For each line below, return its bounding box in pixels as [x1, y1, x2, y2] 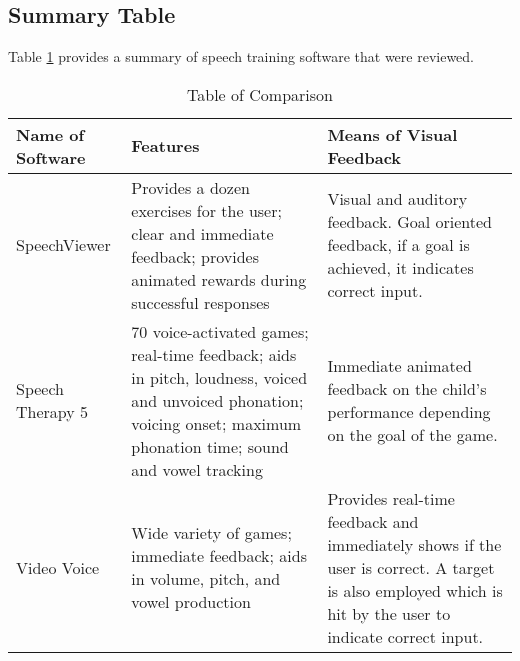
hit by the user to [327, 601, 451, 625]
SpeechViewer [16, 233, 111, 257]
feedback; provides [131, 244, 260, 268]
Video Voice [16, 555, 100, 579]
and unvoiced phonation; [131, 388, 304, 412]
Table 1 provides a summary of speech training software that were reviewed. [8, 46, 475, 67]
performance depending [327, 400, 491, 424]
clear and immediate [131, 221, 274, 245]
